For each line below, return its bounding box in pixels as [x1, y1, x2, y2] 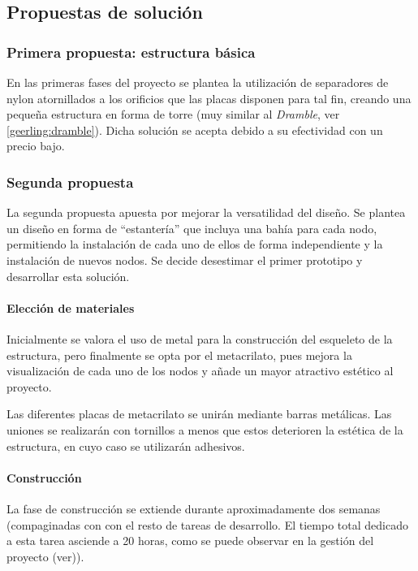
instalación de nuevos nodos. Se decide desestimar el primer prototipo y [6, 251, 363, 268]
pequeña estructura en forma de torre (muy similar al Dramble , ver [6, 106, 340, 123]
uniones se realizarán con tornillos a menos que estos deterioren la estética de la [6, 421, 403, 438]
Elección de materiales [6, 299, 135, 316]
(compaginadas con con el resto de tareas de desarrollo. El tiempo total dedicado [6, 516, 408, 533]
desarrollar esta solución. [6, 267, 130, 284]
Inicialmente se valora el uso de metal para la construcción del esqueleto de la [6, 330, 393, 347]
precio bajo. [6, 137, 65, 154]
